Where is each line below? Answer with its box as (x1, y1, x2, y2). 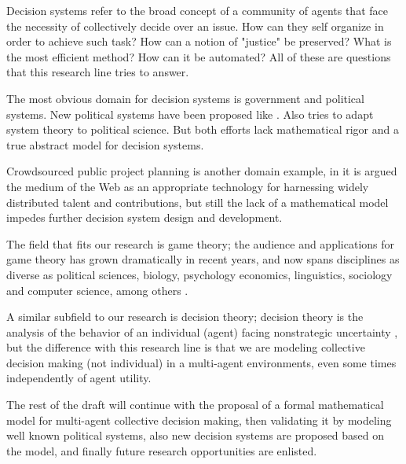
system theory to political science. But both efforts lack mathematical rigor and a (6, 121, 399, 138)
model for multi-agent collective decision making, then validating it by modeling (6, 411, 392, 428)
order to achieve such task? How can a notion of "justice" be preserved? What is (6, 33, 392, 50)
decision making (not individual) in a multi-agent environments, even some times (6, 354, 397, 370)
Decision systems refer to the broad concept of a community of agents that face (6, 2, 388, 18)
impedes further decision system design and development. (6, 209, 283, 226)
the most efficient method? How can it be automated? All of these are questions (6, 48, 391, 64)
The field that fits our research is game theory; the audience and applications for (6, 235, 395, 252)
